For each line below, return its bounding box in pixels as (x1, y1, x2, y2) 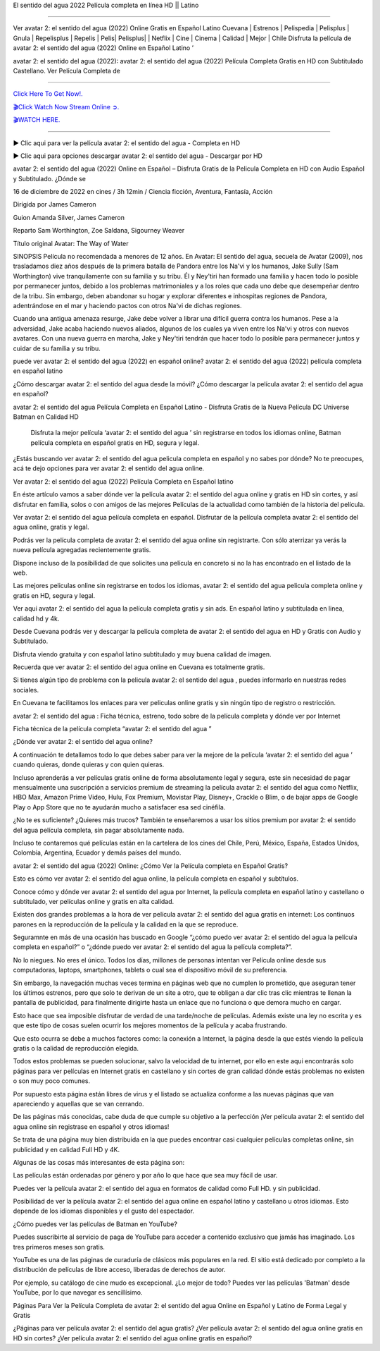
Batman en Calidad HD (13, 412, 79, 421)
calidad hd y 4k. (13, 614, 60, 623)
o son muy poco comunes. (13, 1077, 91, 1085)
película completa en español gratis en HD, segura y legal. (30, 438, 200, 447)
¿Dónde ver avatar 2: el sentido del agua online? (13, 738, 153, 746)
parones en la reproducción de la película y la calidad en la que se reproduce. (13, 920, 239, 929)
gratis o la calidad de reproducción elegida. (13, 1044, 139, 1052)
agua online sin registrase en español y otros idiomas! (13, 1122, 170, 1131)
